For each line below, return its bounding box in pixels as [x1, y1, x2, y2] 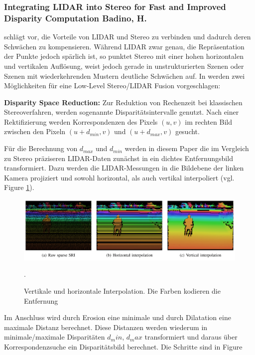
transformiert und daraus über [144, 332, 238, 342]
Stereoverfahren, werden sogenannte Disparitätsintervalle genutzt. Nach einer [4, 107, 239, 117]
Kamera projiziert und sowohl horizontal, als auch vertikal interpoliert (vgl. [4, 172, 235, 182]
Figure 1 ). [4, 182, 34, 192]
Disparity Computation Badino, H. [4, 11, 147, 24]
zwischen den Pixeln [4, 126, 66, 137]
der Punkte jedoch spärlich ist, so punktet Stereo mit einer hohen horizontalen [4, 51, 244, 61]
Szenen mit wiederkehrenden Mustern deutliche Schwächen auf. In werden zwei [4, 70, 245, 81]
